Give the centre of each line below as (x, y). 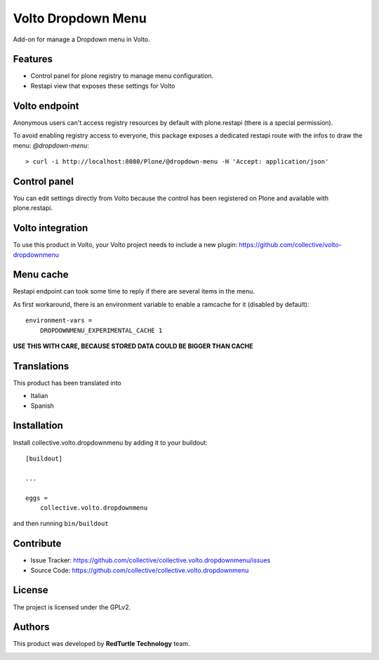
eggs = (37, 498)
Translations (41, 366)
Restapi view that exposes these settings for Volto (103, 86)
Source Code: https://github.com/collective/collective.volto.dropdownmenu (140, 570)
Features (33, 59)
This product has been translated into (67, 383)
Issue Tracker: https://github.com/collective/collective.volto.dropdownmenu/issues (151, 560)
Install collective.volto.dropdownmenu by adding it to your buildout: (111, 442)
